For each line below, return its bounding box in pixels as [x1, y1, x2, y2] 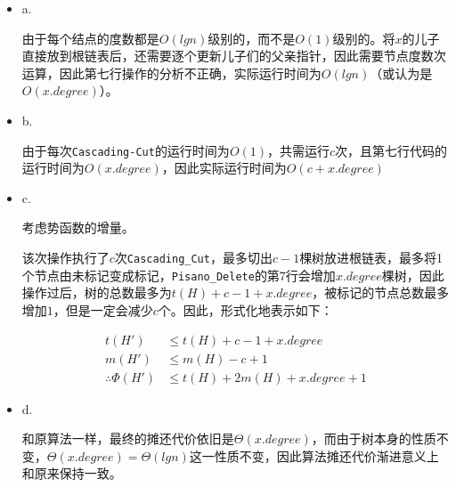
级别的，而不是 [208, 28, 296, 47]
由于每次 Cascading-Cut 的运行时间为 [21, 141, 230, 159]
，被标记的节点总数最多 [312, 283, 450, 302]
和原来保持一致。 [21, 464, 122, 483]
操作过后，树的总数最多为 [21, 283, 172, 302]
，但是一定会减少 [53, 300, 153, 319]
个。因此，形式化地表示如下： [158, 300, 333, 319]
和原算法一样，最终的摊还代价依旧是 [21, 429, 234, 448]
